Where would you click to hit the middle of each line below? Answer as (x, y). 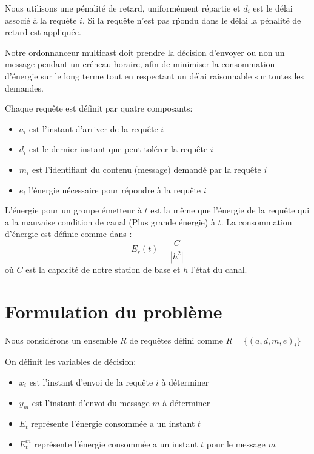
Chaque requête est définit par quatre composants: (99, 108)
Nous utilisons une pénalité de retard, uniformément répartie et (123, 8)
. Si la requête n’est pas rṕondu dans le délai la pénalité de (192, 20)
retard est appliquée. (43, 32)
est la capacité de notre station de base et (103, 269)
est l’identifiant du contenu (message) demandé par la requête (146, 169)
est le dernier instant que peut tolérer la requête (118, 149)
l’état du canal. (219, 269)
